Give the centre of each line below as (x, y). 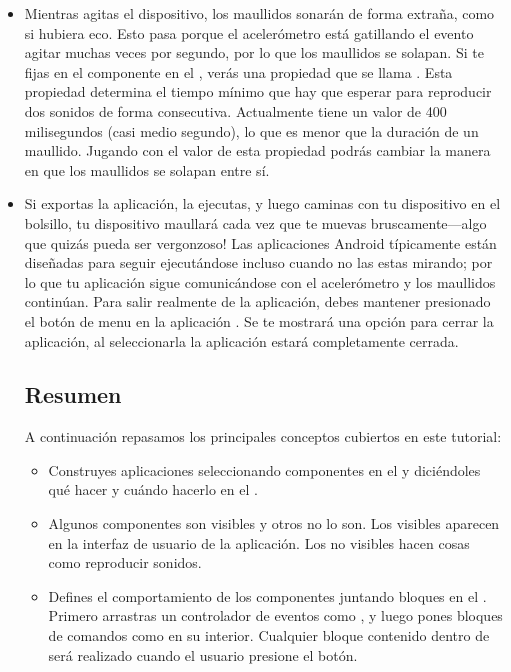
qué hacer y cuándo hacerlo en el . (153, 489)
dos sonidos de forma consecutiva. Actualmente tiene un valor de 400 (235, 110)
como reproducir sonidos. (125, 562)
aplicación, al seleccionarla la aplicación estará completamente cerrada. (241, 340)
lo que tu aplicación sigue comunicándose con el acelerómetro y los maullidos (260, 281)
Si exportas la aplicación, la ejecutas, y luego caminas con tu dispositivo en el (262, 203)
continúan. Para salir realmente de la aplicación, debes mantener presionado (257, 301)
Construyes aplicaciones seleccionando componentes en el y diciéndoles (264, 469)
